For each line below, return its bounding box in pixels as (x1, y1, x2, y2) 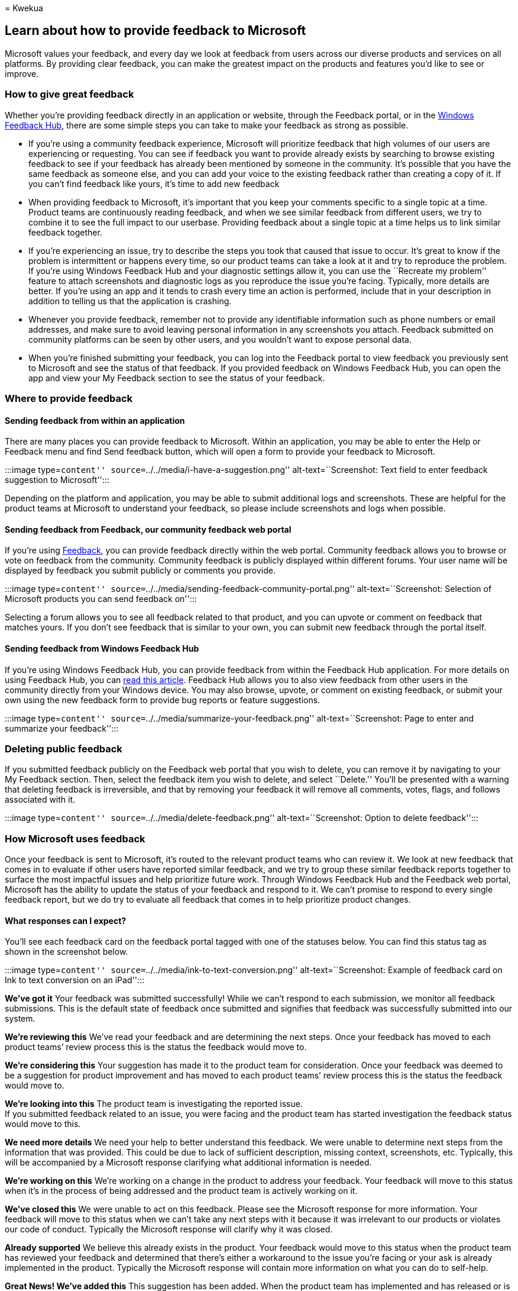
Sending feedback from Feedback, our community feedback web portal (5, 524, 292, 535)
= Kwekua (5, 3, 43, 13)
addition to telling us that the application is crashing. (28, 295, 232, 306)
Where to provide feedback (5, 392, 133, 404)
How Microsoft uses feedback (5, 832, 145, 845)
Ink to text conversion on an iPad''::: (5, 975, 144, 986)
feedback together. (28, 227, 102, 237)
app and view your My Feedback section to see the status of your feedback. (28, 372, 325, 383)
